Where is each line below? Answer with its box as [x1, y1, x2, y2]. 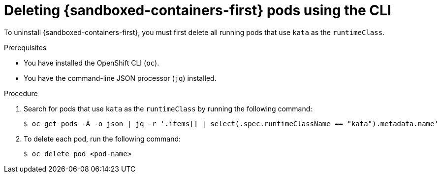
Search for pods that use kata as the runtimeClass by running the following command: [24, 104, 313, 113]
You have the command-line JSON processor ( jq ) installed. [24, 73, 217, 82]
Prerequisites [4, 43, 47, 52]
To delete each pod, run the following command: [24, 134, 181, 143]
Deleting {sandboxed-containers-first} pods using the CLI [4, 2, 391, 19]
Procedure [4, 89, 38, 98]
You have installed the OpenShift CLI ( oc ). [24, 58, 159, 67]
